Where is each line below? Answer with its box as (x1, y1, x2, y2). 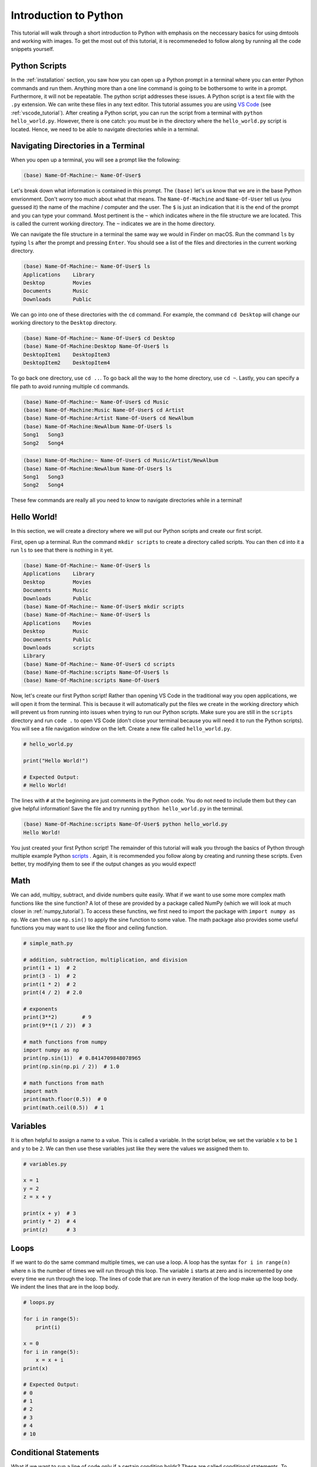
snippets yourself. (11, 46, 55, 53)
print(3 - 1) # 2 (23, 973, 76, 979)
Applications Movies (23, 620, 92, 626)
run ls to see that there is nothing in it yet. (11, 546, 114, 553)
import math (23, 1087, 58, 1094)
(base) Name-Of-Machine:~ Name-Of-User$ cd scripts (23, 661, 176, 667)
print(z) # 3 (23, 1226, 76, 1233)
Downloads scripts (23, 644, 95, 651)
